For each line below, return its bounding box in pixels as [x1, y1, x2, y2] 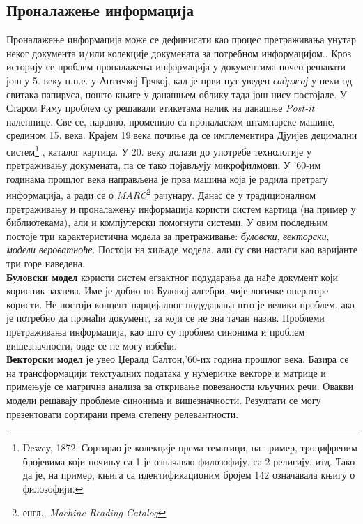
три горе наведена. [6, 256, 85, 271]
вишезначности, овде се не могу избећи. [6, 338, 177, 352]
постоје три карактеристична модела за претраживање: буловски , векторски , [6, 228, 330, 243]
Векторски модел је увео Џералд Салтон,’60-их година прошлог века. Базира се [6, 352, 349, 366]
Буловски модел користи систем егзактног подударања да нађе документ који [6, 269, 339, 284]
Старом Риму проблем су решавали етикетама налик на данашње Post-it [6, 100, 315, 115]
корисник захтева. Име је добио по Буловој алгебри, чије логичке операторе [6, 283, 329, 298]
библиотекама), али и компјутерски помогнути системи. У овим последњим [6, 215, 328, 230]
